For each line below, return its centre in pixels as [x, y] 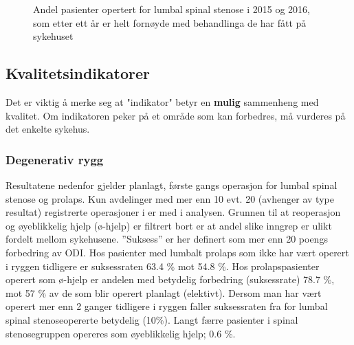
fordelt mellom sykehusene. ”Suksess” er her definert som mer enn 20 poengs [167, 239]
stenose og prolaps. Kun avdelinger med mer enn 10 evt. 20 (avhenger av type [170, 198]
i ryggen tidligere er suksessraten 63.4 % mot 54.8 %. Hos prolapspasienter [163, 266]
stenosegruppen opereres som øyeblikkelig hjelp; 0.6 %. [121, 333]
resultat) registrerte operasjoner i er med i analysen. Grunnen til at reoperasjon [173, 212]
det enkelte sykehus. [48, 129]
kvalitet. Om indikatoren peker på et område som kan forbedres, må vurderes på [176, 115]
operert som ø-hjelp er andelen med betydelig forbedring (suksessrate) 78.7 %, [170, 279]
